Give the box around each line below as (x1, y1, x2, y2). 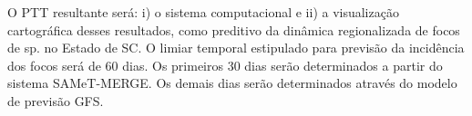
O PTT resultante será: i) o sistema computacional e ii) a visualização (7, 3, 399, 21)
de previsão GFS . (7, 91, 104, 110)
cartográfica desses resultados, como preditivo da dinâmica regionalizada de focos (7, 20, 460, 39)
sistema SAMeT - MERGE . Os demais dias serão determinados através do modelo (7, 73, 457, 92)
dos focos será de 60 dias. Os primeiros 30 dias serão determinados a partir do (7, 55, 443, 74)
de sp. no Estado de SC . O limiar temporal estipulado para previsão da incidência (7, 38, 465, 57)
